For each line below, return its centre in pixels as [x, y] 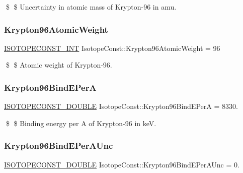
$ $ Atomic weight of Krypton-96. [59, 65]
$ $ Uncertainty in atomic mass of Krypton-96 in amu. [91, 7]
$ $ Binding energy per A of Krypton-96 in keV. [81, 123]
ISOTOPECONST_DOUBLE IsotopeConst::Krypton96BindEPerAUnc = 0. [122, 164]
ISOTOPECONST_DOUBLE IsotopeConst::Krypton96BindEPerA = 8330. [121, 106]
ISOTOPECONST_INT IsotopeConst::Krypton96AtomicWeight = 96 [112, 48]
